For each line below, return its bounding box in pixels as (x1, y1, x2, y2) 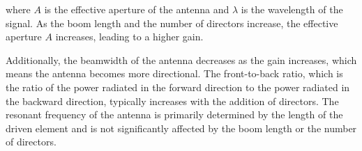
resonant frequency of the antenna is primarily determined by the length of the (6, 107, 343, 122)
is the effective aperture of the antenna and (44, 2, 229, 16)
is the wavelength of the (241, 2, 343, 16)
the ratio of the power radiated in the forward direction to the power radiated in (6, 79, 350, 94)
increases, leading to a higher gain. (55, 29, 204, 44)
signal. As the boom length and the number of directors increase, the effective (6, 15, 338, 30)
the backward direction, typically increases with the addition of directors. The (6, 93, 339, 108)
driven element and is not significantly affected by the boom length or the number (6, 120, 357, 135)
